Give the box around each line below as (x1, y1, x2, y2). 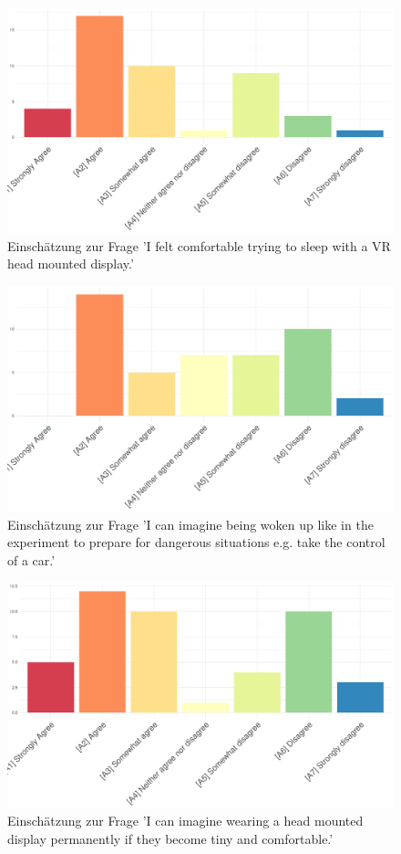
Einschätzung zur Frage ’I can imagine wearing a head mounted (7, 811, 364, 830)
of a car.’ (7, 550, 56, 569)
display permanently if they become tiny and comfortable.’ (7, 828, 334, 848)
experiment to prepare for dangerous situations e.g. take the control (7, 532, 386, 552)
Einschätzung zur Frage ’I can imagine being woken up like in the (7, 514, 374, 533)
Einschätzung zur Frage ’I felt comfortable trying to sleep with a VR (7, 236, 391, 255)
